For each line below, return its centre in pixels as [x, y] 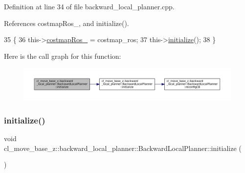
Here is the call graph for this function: [63, 56]
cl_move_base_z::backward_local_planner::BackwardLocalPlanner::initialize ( [123, 148]
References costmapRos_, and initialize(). [67, 23]
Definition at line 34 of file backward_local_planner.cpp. [89, 6]
